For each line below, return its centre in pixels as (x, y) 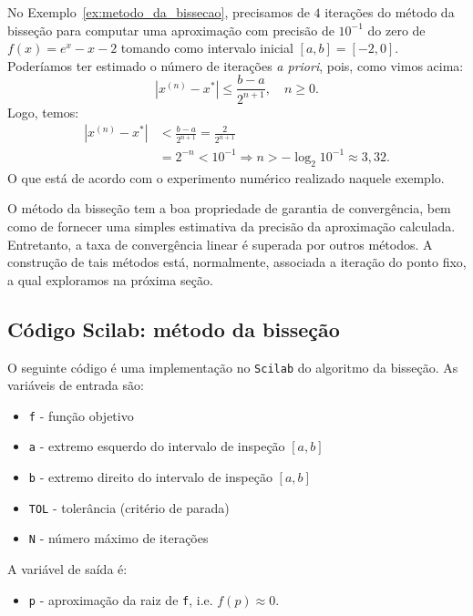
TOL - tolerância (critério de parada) (129, 507)
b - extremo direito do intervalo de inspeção (150, 477)
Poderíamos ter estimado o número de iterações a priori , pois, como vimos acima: (236, 65)
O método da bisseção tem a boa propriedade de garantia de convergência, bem (229, 208)
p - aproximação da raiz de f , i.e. (121, 599)
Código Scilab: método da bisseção (174, 329)
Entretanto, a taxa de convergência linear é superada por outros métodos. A (220, 244)
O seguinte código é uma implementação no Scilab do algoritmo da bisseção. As (233, 367)
